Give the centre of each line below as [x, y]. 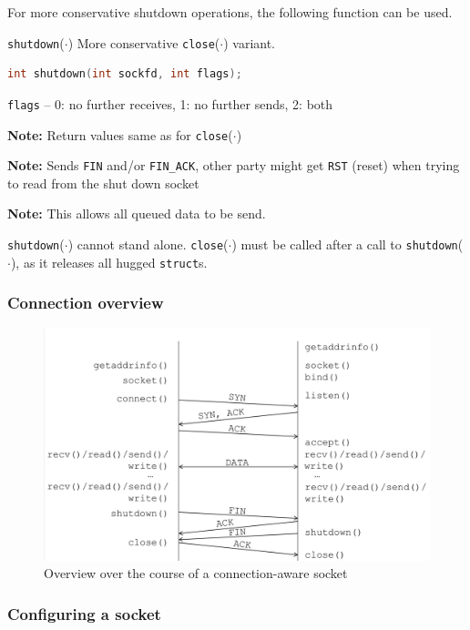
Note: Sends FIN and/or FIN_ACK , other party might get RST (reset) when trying [234, 165]
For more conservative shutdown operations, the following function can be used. [230, 12]
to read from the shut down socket [103, 183]
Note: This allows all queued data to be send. [137, 213]
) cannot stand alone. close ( [148, 244]
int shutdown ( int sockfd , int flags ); [125, 74]
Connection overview [86, 303]
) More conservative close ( [144, 42]
